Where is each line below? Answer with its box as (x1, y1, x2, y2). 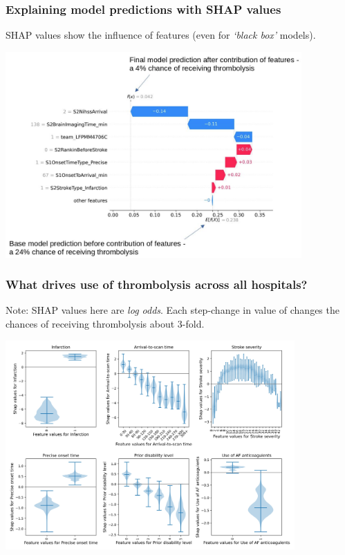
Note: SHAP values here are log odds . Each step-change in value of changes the (6, 303, 339, 317)
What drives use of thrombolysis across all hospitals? (6, 276, 308, 293)
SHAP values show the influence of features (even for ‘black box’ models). (6, 28, 316, 42)
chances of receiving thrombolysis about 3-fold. (6, 317, 205, 331)
